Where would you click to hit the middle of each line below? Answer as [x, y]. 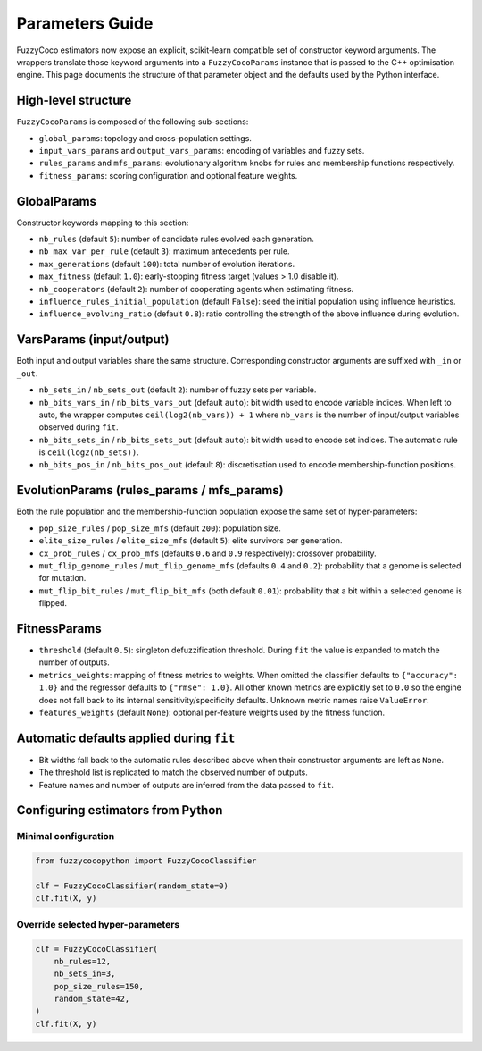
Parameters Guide [85, 23]
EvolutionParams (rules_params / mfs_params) [150, 490]
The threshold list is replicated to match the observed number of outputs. [173, 772]
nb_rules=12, [83, 961]
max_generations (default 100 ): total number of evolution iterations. [166, 264]
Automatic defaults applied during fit [126, 738]
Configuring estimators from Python [120, 810]
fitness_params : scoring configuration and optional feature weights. [168, 175]
